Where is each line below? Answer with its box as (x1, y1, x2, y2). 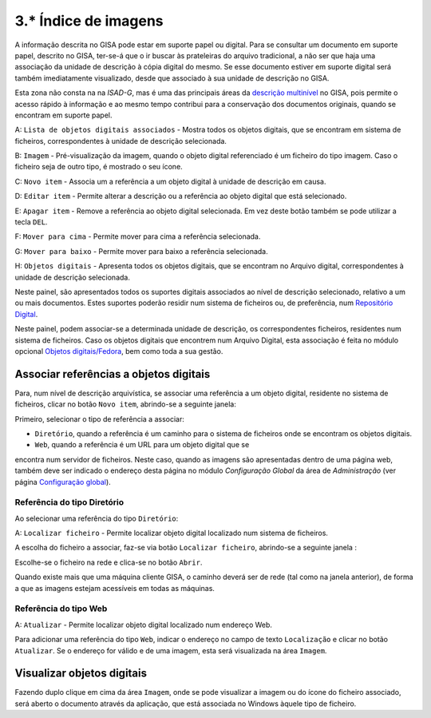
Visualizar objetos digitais (14, 667, 148, 680)
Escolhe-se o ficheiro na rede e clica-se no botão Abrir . (14, 557, 203, 567)
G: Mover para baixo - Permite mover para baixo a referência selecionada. (14, 246, 268, 256)
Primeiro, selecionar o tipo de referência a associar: (14, 414, 185, 423)
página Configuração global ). (14, 477, 111, 486)
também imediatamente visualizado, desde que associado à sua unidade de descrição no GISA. (14, 73, 330, 83)
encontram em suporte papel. (14, 110, 113, 120)
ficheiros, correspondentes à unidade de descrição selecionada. (14, 136, 227, 145)
